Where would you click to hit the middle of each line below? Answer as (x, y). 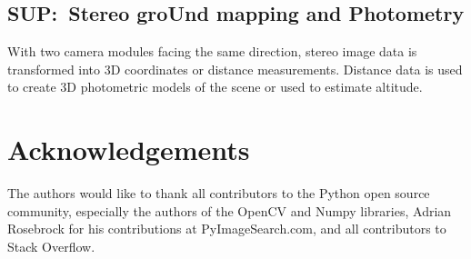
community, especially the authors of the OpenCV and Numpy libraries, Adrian (230, 210)
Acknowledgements (129, 149)
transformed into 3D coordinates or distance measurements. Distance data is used (235, 69)
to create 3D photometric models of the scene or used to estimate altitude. (215, 87)
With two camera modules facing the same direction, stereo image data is (212, 51)
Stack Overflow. (51, 246)
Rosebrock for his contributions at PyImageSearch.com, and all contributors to (227, 229)
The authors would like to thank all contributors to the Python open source (219, 193)
